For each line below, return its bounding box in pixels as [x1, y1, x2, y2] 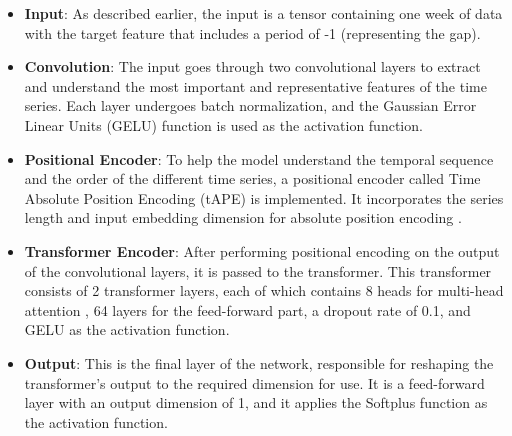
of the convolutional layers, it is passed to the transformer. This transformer [24, 260, 492, 281]
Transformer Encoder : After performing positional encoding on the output [24, 240, 500, 261]
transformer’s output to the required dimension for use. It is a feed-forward [24, 372, 485, 393]
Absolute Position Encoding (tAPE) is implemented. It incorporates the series [24, 187, 504, 208]
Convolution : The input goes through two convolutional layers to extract [24, 56, 481, 77]
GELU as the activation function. [24, 319, 230, 340]
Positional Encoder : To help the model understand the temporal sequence [24, 148, 494, 169]
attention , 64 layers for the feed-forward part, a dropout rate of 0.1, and [24, 299, 471, 320]
